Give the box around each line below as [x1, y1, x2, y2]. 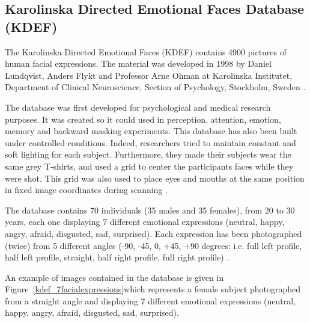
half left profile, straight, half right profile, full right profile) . [5, 251, 229, 263]
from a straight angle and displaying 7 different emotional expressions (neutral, [5, 294, 296, 307]
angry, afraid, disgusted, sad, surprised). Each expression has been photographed [5, 227, 302, 239]
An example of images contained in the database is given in [5, 271, 224, 283]
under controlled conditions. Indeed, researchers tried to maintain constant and [5, 136, 296, 149]
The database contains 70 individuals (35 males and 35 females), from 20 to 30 [5, 203, 295, 216]
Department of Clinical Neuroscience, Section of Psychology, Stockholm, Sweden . [5, 81, 306, 93]
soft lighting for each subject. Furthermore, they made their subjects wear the [5, 148, 291, 161]
